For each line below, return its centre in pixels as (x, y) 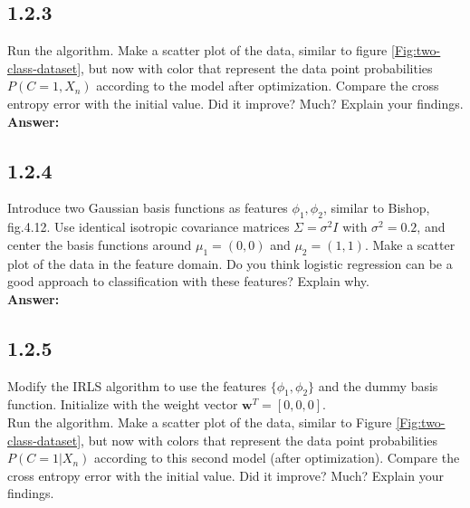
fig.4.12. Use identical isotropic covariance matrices (149, 227)
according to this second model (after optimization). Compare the (277, 458)
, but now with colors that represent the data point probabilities (259, 440)
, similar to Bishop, (376, 208)
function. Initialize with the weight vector (123, 404)
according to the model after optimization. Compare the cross (268, 86)
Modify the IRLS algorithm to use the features (137, 385)
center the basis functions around (100, 244)
